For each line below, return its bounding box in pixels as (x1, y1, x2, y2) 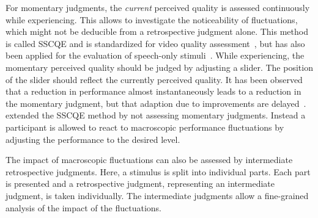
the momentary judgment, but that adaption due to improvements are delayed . (6, 96, 306, 109)
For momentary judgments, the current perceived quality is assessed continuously (6, 1, 310, 13)
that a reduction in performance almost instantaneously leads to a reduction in (6, 85, 301, 98)
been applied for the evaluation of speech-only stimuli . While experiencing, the (6, 49, 305, 62)
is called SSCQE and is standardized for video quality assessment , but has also (6, 37, 305, 49)
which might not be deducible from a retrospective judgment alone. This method (6, 25, 308, 38)
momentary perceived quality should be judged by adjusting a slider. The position (6, 60, 313, 73)
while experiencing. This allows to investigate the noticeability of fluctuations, (6, 13, 298, 26)
